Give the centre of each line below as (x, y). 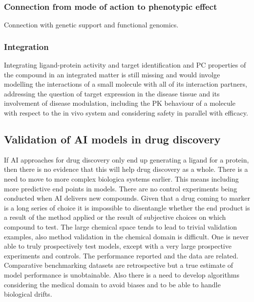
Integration (26, 46)
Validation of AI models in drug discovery (112, 139)
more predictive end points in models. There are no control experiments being (121, 188)
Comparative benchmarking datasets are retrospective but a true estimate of (119, 265)
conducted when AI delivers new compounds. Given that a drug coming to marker (127, 198)
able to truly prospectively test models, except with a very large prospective (118, 246)
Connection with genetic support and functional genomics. (91, 25)
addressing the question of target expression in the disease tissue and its (112, 93)
